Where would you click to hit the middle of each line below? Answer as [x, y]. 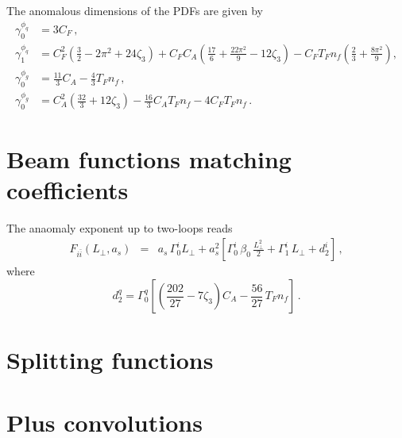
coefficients [68, 189]
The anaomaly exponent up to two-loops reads [120, 227]
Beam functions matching [149, 158]
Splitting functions [110, 360]
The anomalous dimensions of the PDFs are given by [135, 10]
